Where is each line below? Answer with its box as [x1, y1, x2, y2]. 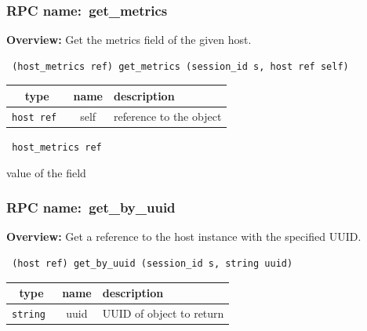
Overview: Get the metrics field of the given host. [6, 31, 252, 48]
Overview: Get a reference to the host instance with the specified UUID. [6, 228, 362, 245]
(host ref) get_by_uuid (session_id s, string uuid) [12, 257, 293, 269]
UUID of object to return [102, 304, 224, 321]
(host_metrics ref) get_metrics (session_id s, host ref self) [12, 60, 349, 72]
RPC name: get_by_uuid [6, 198, 176, 217]
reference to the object [114, 107, 222, 124]
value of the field [6, 164, 86, 180]
